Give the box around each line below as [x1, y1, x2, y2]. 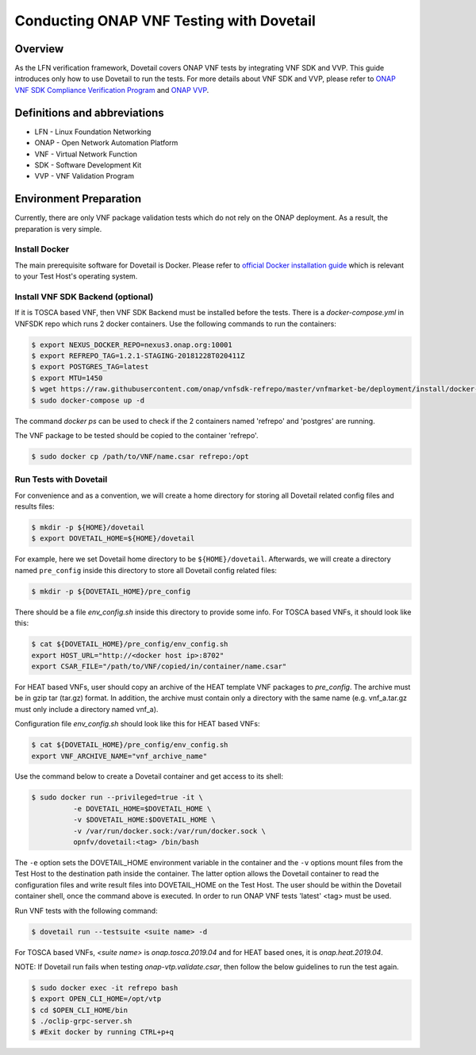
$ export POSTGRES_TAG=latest [31, 362, 149, 372]
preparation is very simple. [14, 224, 102, 233]
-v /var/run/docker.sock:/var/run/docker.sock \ [72, 826, 266, 835]
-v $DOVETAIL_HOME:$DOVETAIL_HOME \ [72, 815, 216, 825]
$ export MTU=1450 [31, 373, 103, 383]
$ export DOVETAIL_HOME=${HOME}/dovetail [31, 534, 195, 543]
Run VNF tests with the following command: [14, 906, 158, 915]
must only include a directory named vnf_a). [14, 704, 159, 714]
